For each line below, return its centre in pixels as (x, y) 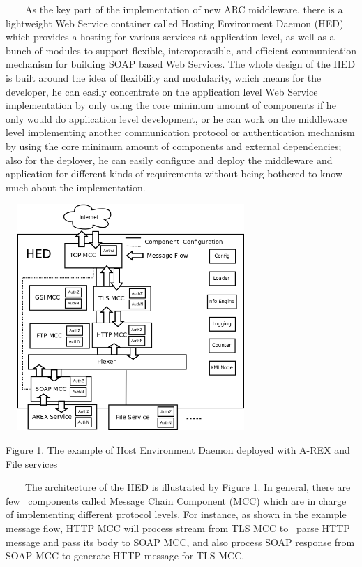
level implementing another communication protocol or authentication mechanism (180, 132)
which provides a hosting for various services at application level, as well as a (170, 37)
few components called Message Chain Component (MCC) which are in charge (176, 500)
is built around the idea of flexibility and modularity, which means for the (164, 77)
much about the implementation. (76, 187)
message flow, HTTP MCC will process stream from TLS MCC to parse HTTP (178, 528)
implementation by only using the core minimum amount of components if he (171, 105)
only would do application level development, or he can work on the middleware (176, 118)
